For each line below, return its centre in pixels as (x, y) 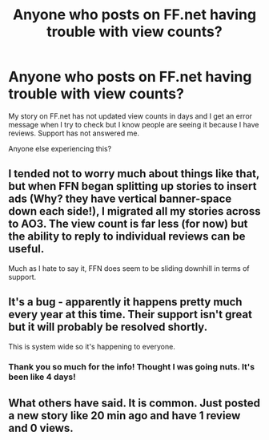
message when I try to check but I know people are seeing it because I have (134, 124)
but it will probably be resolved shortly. (108, 327)
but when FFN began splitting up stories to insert (132, 186)
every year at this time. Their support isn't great (130, 315)
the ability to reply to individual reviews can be (127, 237)
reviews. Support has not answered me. (74, 133)
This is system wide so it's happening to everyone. (92, 346)
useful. (26, 249)
